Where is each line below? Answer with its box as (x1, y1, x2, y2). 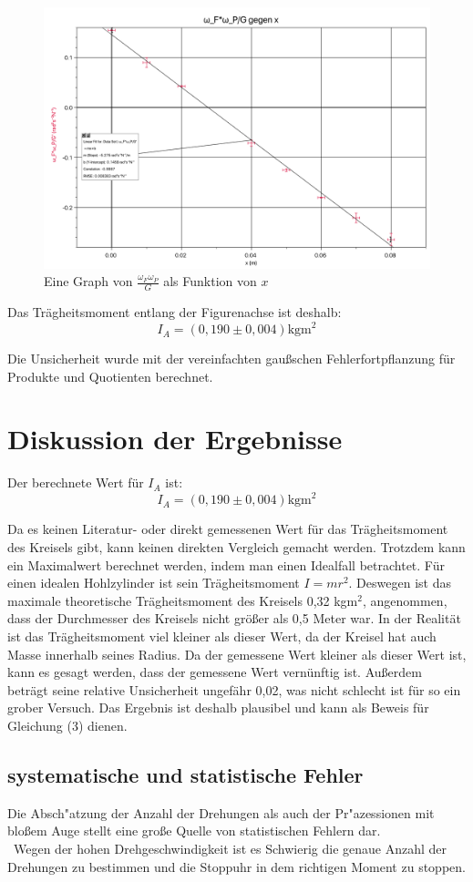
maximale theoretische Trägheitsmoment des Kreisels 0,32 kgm (7, 590, 358, 610)
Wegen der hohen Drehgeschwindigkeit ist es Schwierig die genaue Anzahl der (13, 838, 447, 857)
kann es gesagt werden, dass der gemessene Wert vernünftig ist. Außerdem (7, 662, 422, 682)
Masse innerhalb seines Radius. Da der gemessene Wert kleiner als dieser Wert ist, (7, 644, 467, 663)
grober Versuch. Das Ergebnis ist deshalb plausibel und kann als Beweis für (7, 698, 429, 717)
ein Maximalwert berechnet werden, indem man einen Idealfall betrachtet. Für (7, 555, 445, 574)
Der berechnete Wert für (7, 473, 144, 492)
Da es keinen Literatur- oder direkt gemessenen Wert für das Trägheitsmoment (7, 519, 448, 538)
